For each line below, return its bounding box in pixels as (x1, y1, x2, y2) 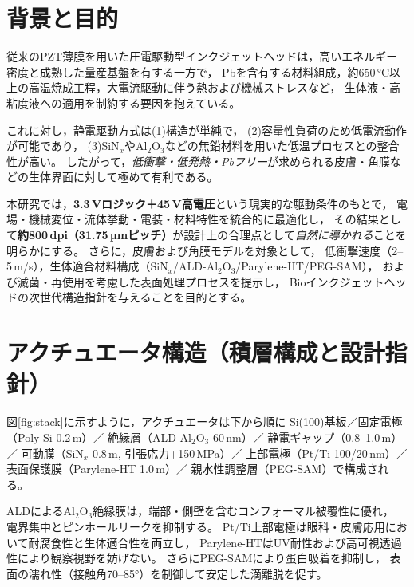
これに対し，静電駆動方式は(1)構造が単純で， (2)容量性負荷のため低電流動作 (6, 121, 407, 138)
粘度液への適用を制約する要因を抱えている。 (6, 94, 241, 111)
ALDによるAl (6, 502, 75, 519)
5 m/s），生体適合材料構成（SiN (6, 258, 168, 274)
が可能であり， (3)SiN (6, 137, 120, 154)
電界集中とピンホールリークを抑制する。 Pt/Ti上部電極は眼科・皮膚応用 (6, 518, 385, 534)
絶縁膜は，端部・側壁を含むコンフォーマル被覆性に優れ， (93, 502, 394, 519)
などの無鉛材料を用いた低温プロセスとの (164, 137, 377, 154)
